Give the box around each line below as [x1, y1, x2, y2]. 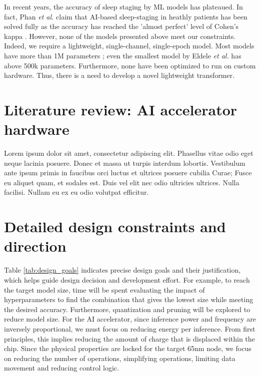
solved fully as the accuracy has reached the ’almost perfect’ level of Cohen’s [4, 21, 239, 31]
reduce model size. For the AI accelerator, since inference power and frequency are [4, 314, 256, 324]
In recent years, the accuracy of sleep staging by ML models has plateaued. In [4, 1, 243, 11]
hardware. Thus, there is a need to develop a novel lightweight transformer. [4, 70, 234, 80]
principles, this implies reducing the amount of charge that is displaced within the [4, 333, 255, 344]
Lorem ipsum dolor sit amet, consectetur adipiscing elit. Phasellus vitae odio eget [4, 148, 253, 158]
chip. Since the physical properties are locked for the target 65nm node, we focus [4, 343, 251, 354]
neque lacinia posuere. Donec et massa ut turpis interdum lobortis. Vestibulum [4, 157, 245, 168]
